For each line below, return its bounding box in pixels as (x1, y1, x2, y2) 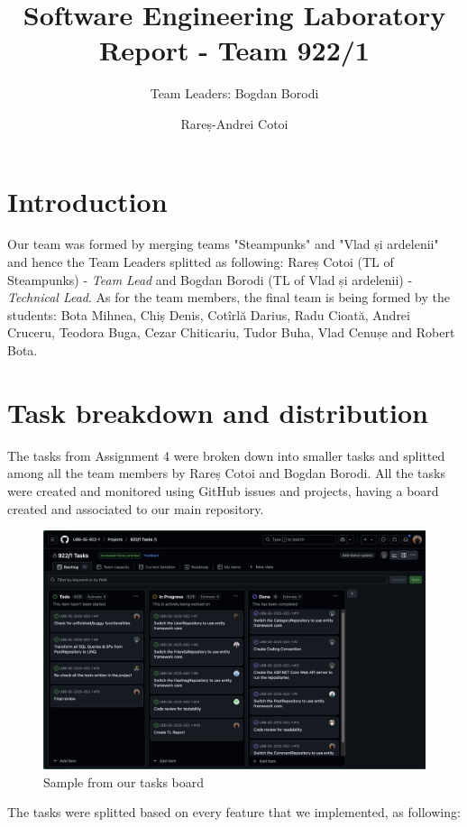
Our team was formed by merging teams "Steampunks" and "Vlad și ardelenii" (7, 234, 439, 253)
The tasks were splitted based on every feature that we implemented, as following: (7, 803, 461, 822)
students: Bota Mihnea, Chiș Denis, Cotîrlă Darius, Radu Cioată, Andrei (7, 305, 410, 324)
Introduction (7, 182, 168, 219)
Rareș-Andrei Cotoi (180, 114, 288, 133)
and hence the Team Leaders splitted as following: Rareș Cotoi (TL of (7, 253, 394, 271)
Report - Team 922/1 (99, 32, 370, 69)
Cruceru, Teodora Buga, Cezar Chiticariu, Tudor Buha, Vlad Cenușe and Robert (7, 323, 455, 342)
